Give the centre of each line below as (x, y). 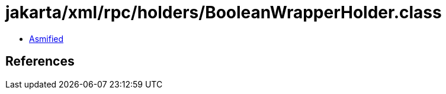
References (40, 61)
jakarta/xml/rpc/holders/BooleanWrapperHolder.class (224, 12)
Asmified (46, 38)
